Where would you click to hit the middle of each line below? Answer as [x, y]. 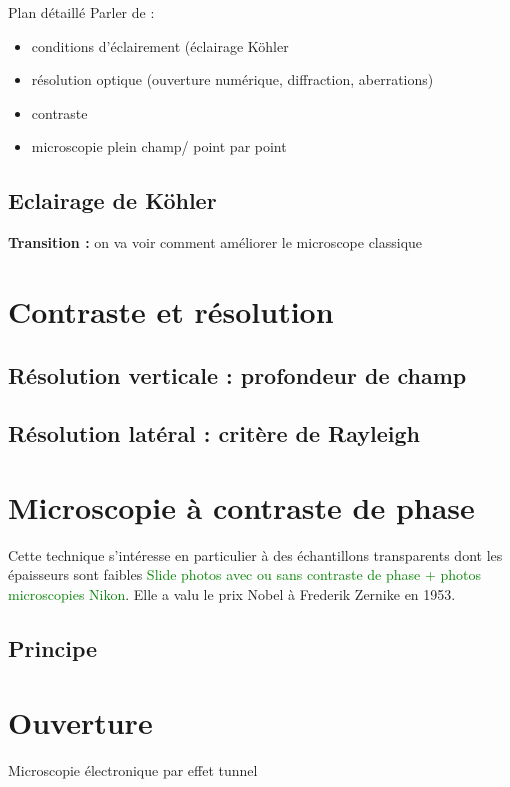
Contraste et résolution [171, 310]
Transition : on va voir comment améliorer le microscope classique [215, 242]
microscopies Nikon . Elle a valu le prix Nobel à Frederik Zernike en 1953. [232, 594]
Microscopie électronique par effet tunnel [133, 769]
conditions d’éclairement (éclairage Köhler [160, 45]
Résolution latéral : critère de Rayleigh [214, 433]
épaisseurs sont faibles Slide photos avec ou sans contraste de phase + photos [244, 574]
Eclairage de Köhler [112, 200]
